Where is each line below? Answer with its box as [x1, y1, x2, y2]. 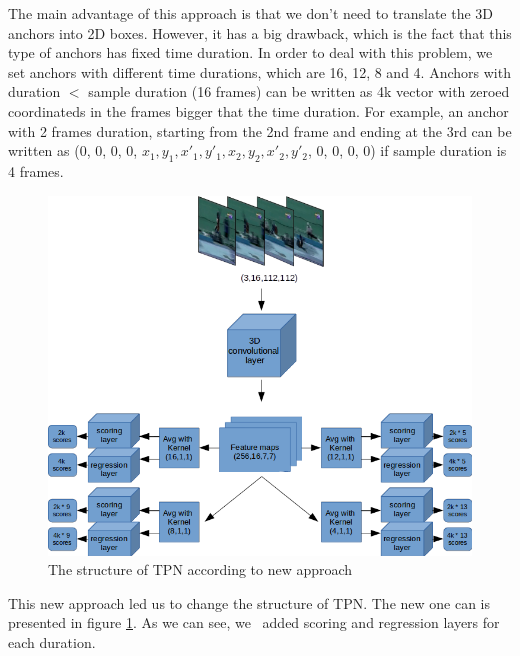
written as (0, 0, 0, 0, [8, 140, 138, 161]
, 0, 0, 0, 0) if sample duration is [308, 140, 507, 161]
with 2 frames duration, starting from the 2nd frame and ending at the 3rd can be [8, 120, 512, 141]
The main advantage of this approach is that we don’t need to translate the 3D [8, 3, 494, 23]
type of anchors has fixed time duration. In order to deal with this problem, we [8, 42, 493, 63]
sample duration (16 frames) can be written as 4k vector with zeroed [88, 81, 510, 102]
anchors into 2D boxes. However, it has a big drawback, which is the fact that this [8, 22, 512, 43]
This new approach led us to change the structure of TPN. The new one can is [8, 592, 491, 613]
